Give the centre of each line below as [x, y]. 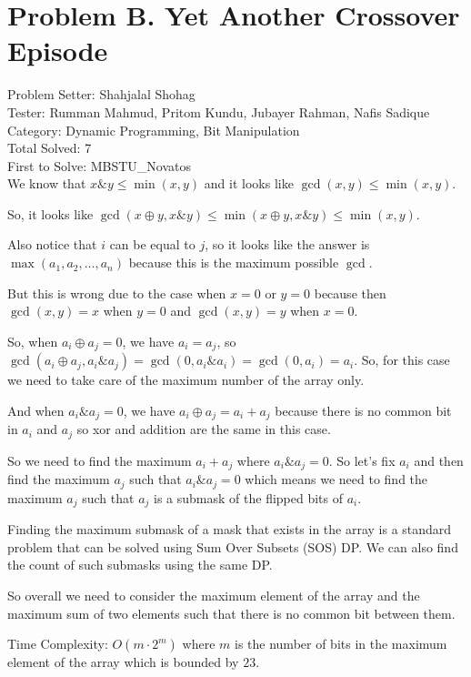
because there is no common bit [363, 410]
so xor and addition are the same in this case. [204, 429]
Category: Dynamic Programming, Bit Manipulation [154, 130]
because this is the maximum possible [234, 263]
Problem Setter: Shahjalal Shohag [101, 94]
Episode [58, 51]
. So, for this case [402, 360]
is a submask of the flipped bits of [249, 497]
